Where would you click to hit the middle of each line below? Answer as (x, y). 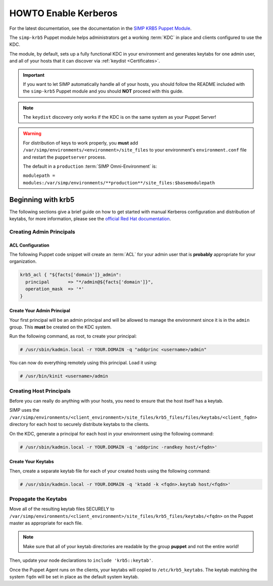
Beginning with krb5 (42, 200)
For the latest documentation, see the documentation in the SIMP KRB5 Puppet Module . (100, 28)
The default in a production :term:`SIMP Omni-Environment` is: (90, 166)
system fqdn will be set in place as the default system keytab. (74, 577)
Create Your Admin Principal (40, 311)
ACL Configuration (30, 245)
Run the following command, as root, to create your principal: (73, 336)
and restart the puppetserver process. (64, 157)
